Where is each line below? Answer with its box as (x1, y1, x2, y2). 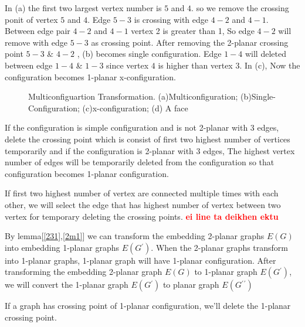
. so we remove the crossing (191, 2, 289, 13)
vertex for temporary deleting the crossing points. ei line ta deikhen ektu (5, 210, 279, 222)
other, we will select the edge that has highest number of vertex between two (5, 198, 281, 210)
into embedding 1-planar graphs (5, 241, 120, 253)
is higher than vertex (158, 59, 233, 71)
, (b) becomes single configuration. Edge (77, 47, 222, 60)
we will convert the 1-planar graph (5, 278, 128, 291)
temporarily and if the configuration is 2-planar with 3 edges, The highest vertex (5, 144, 295, 156)
